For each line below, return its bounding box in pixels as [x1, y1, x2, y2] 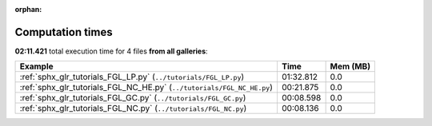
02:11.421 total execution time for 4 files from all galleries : [14, 46, 208, 56]
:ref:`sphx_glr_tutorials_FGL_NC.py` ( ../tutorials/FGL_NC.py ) [19, 103, 247, 114]
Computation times [14, 25, 113, 39]
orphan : [14, 5, 42, 14]
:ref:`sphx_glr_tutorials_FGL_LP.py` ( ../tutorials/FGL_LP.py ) [19, 72, 245, 83]
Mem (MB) [330, 61, 371, 72]
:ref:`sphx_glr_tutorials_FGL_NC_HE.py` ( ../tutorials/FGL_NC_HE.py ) [19, 82, 274, 93]
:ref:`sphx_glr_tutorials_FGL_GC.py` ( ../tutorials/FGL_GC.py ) [19, 93, 246, 104]
